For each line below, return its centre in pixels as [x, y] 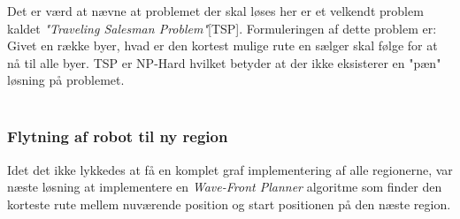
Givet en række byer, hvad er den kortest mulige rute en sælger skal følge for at [222, 45]
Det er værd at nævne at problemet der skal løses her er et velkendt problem [215, 11]
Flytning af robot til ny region [118, 136]
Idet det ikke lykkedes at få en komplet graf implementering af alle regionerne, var [230, 169]
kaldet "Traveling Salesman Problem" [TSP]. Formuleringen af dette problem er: [222, 28]
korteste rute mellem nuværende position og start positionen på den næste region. [229, 204]
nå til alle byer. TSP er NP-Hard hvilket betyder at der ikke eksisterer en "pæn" [224, 62]
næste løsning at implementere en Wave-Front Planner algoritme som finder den [225, 187]
